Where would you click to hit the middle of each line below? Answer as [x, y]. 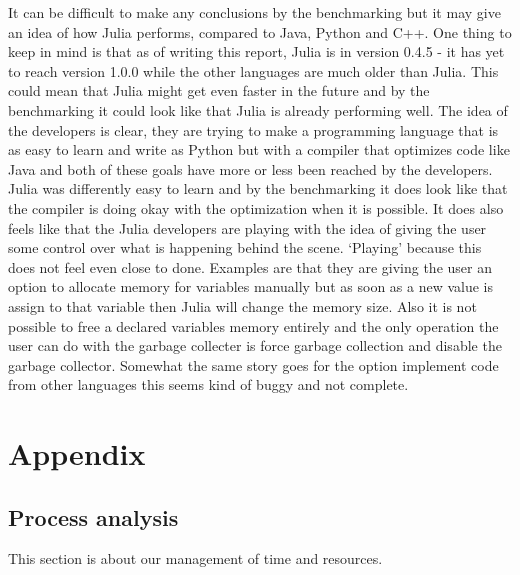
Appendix [77, 453]
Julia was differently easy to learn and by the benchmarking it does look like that [258, 188]
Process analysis [93, 516]
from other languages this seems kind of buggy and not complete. [208, 384]
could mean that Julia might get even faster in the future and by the [219, 90]
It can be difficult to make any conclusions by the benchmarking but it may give [254, 12]
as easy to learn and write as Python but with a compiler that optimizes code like [259, 149]
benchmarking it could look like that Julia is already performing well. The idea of [258, 109]
